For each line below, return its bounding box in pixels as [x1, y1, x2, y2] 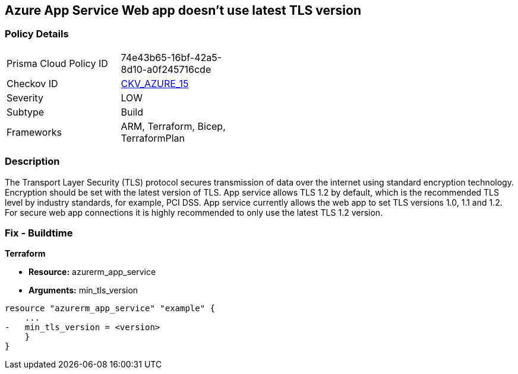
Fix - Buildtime [5, 226, 73, 239]
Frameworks [7, 126, 62, 138]
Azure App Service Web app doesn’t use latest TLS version [5, 3, 361, 18]
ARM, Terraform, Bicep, [121, 120, 226, 132]
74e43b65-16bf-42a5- [121, 51, 222, 63]
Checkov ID [7, 77, 58, 89]
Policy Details [5, 28, 69, 40]
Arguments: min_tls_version [29, 285, 138, 296]
